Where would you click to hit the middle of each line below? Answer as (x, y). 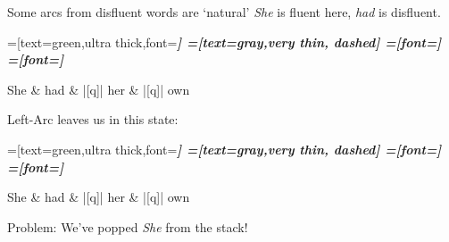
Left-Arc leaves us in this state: (93, 119)
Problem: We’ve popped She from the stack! (128, 226)
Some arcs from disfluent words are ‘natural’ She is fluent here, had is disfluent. (224, 12)
